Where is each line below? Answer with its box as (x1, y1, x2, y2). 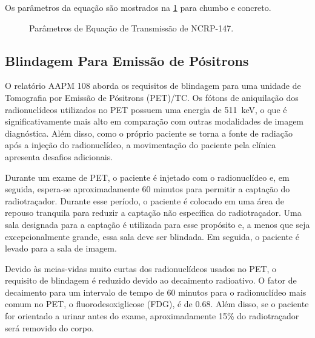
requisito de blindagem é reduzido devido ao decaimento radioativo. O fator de (5, 274, 297, 287)
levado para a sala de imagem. (5, 242, 117, 255)
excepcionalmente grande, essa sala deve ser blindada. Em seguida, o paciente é (5, 230, 299, 242)
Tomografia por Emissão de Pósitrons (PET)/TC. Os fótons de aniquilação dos (5, 91, 299, 103)
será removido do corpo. (5, 321, 94, 334)
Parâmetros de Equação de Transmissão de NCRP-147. (29, 21, 234, 34)
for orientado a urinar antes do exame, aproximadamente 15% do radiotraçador (5, 310, 299, 322)
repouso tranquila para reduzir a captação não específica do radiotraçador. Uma (5, 206, 302, 219)
